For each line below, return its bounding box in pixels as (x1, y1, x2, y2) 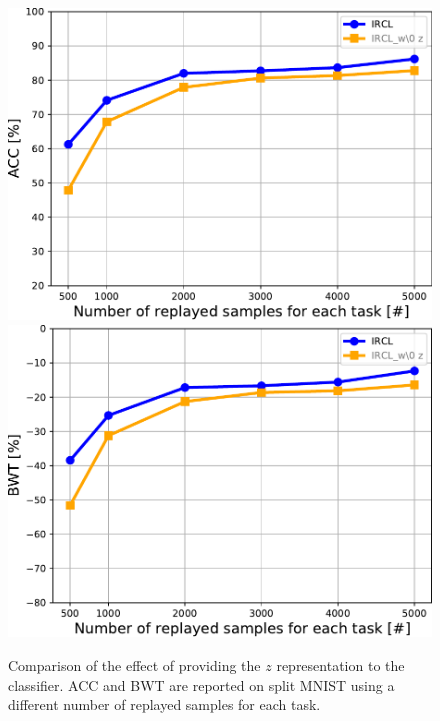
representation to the (276, 655, 405, 676)
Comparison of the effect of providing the (8, 655, 261, 676)
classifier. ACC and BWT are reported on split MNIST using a (8, 674, 395, 695)
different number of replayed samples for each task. (8, 694, 321, 715)
